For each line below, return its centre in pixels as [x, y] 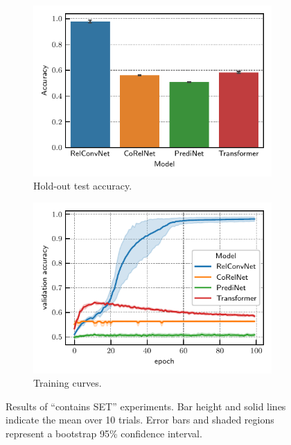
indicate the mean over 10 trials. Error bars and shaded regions [140, 420]
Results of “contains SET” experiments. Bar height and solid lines [146, 406]
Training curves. [68, 383]
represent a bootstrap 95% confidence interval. [104, 433]
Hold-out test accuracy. [83, 186]
